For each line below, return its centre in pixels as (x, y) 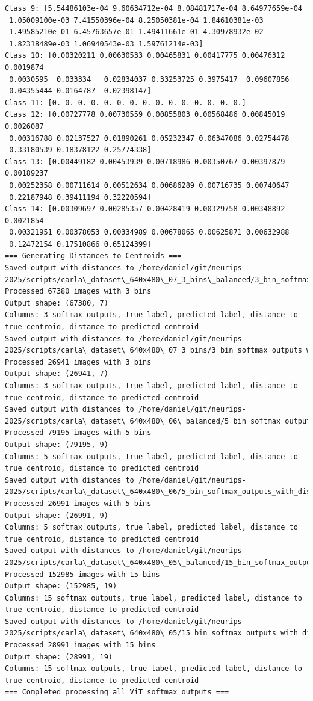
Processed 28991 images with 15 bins (80, 645)
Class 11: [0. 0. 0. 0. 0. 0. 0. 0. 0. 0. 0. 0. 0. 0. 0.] (126, 103)
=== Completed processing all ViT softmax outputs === (117, 692)
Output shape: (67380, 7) (57, 303)
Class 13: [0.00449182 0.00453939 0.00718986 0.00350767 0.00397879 (145, 162)
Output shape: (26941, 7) (57, 374)
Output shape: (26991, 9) (57, 515)
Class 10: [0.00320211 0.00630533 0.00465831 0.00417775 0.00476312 (145, 56)
